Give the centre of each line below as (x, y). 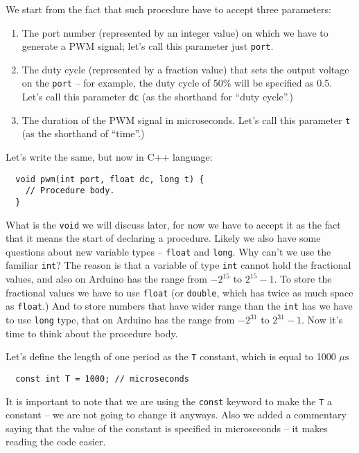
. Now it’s (322, 320)
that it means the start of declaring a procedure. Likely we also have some (163, 238)
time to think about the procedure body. (92, 333)
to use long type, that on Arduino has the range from (120, 320)
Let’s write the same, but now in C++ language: (109, 157)
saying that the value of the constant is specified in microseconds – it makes (167, 428)
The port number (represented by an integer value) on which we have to (175, 32)
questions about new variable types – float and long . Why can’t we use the (168, 251)
